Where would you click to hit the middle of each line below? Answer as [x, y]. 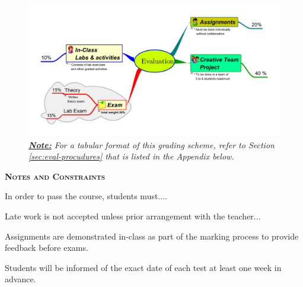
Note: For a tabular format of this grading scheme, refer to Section [151, 144]
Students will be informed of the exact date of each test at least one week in [143, 267]
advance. [20, 279]
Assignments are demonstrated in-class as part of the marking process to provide [152, 236]
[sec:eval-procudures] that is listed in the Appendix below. [131, 156]
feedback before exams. [47, 248]
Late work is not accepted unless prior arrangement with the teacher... [133, 216]
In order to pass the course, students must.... [86, 196]
